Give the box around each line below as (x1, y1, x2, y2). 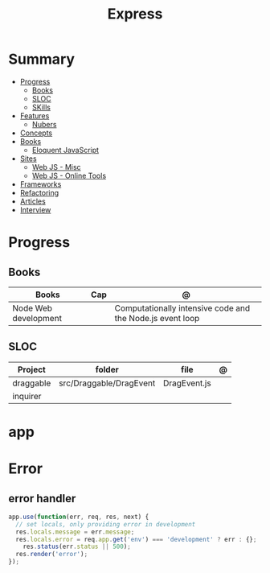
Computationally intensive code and (114, 303, 251, 314)
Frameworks (19, 179, 62, 189)
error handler (8, 492, 76, 505)
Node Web (12, 303, 53, 314)
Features (19, 110, 50, 121)
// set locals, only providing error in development (15, 520, 196, 528)
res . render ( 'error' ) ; (15, 550, 88, 559)
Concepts (19, 128, 53, 138)
